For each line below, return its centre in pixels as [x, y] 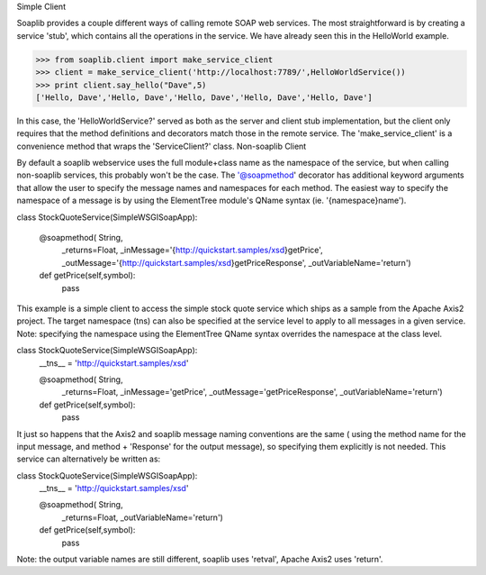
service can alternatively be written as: [89, 459]
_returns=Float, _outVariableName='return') [143, 517]
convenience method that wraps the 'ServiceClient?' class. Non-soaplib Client [162, 146]
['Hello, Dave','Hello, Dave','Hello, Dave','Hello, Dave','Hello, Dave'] [204, 97]
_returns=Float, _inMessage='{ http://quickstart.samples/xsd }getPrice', [192, 250]
